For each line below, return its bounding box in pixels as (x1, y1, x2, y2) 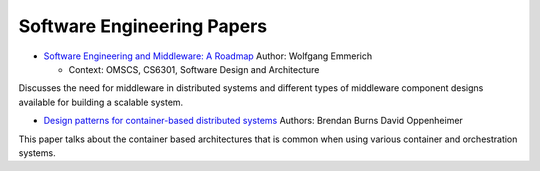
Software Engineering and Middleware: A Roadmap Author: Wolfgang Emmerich (43, 50, 373, 62)
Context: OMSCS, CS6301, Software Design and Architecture (68, 63, 320, 75)
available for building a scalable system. (18, 96, 184, 108)
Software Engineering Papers (18, 15, 268, 37)
